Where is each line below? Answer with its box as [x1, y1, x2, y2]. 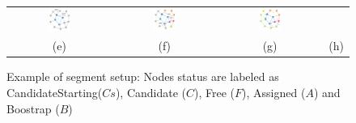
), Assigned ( [242, 84, 306, 101]
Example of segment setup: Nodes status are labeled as [6, 68, 279, 85]
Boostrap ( [6, 100, 60, 117]
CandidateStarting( [6, 84, 103, 101]
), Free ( [194, 84, 235, 101]
